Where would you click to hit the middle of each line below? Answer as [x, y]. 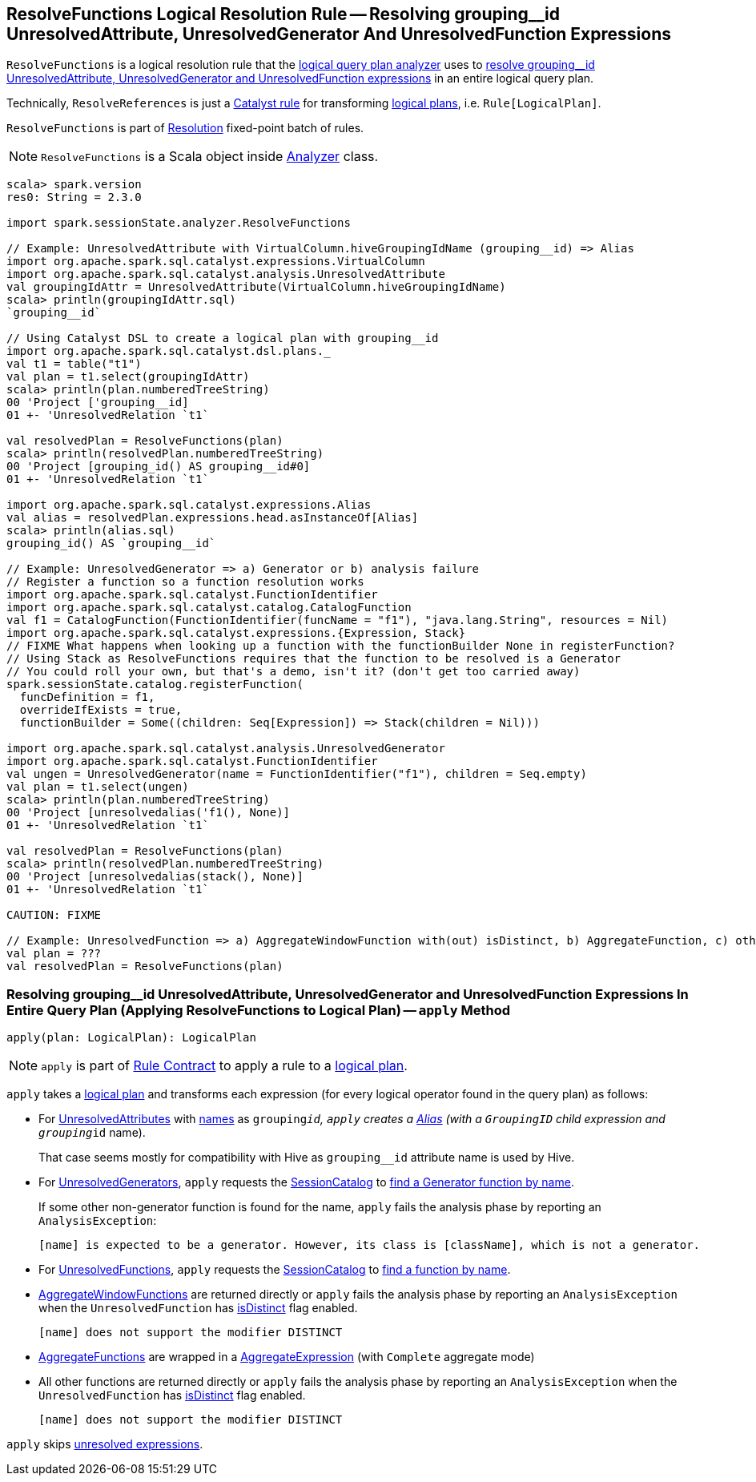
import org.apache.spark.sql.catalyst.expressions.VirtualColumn [216, 262]
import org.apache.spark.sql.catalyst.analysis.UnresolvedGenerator [226, 749]
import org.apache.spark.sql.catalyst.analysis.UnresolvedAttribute [226, 274]
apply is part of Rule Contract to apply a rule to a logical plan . [224, 1066]
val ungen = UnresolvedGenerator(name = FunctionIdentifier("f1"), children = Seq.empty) [297, 774]
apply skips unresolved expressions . [105, 1444]
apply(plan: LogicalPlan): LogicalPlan [131, 1038]
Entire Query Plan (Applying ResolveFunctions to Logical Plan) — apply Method [259, 1010]
